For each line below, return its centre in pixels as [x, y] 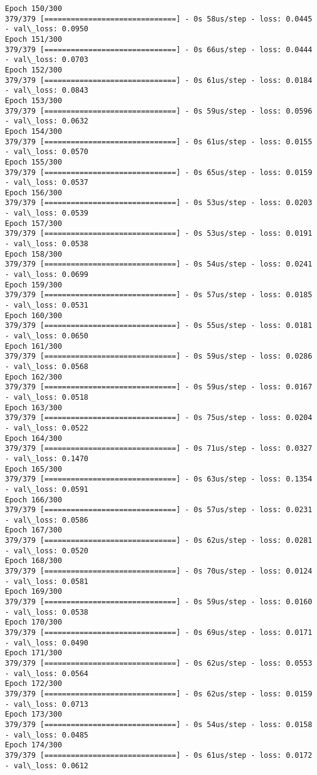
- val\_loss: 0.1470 [47, 458]
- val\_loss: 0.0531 [47, 306]
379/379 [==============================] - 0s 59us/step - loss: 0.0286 [159, 356]
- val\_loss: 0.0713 [47, 704]
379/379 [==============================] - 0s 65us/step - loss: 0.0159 [159, 172]
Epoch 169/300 [34, 592]
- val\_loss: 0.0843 [47, 91]
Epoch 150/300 [34, 9]
